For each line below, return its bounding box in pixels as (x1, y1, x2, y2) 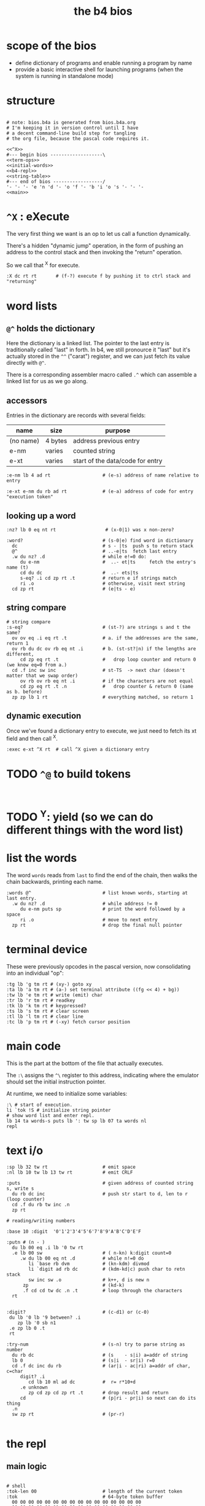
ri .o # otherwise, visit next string (20, 580, 185, 587)
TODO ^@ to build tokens (6, 767, 131, 781)
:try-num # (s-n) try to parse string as (6, 1341, 185, 1348)
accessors (6, 395, 48, 406)
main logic (6, 1461, 47, 1472)
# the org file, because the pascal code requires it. (6, 135, 150, 142)
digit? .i (20, 1373, 45, 1379)
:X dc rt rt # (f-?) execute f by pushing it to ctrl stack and (6, 273, 191, 279)
